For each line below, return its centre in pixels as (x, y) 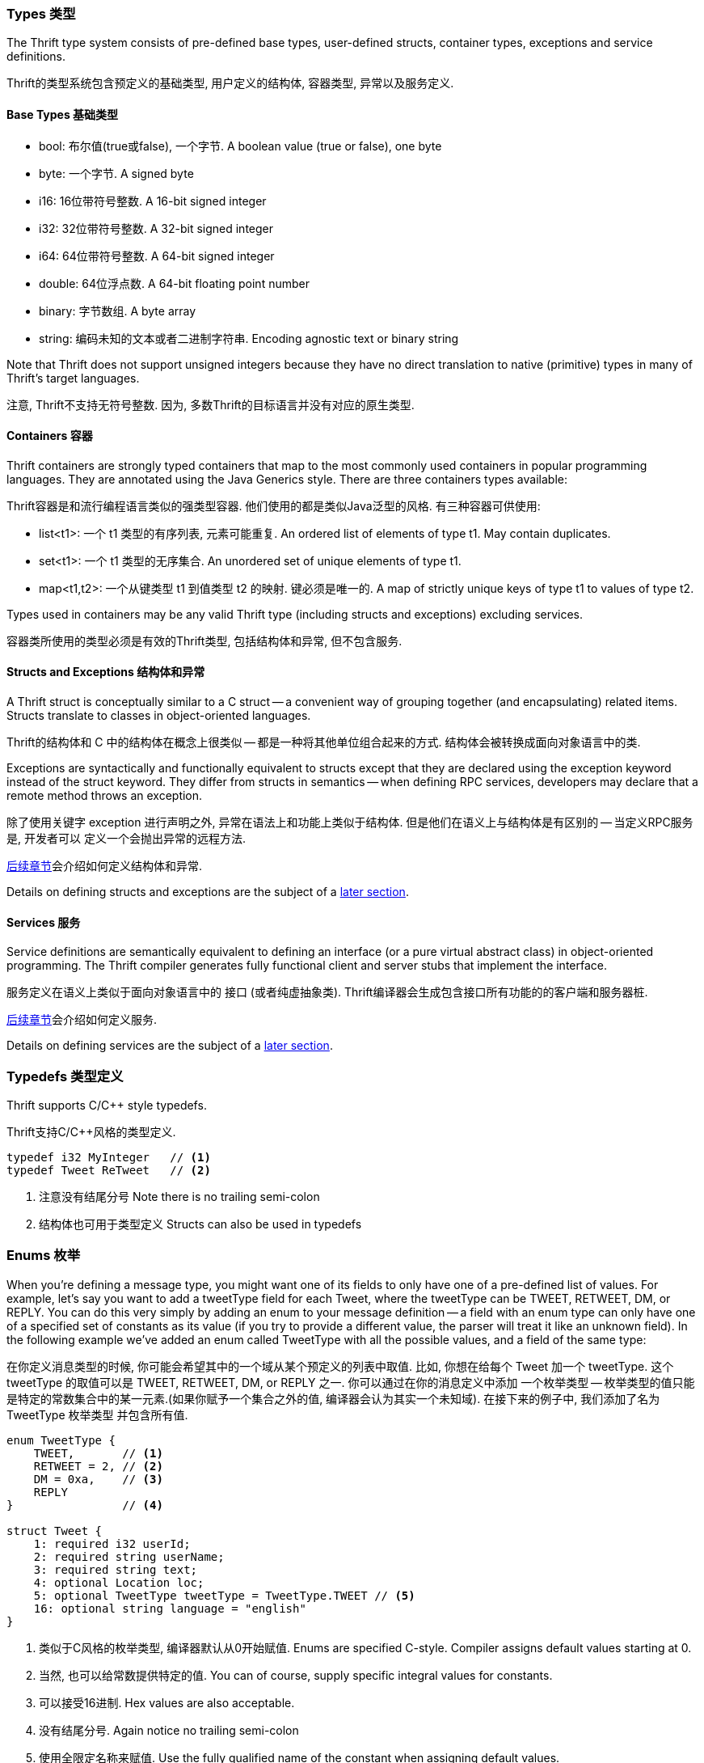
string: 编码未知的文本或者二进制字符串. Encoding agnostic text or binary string (249, 338)
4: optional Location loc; (119, 1582)
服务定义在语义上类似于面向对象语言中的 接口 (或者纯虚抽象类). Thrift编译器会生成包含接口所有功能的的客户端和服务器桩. (327, 992)
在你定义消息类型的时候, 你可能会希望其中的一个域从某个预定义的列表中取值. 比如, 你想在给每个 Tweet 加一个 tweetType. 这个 (340, 1366)
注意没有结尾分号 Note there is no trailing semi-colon (179, 1196)
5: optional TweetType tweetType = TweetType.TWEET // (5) (224, 1595)
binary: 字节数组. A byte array (118, 311)
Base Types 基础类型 (63, 114)
